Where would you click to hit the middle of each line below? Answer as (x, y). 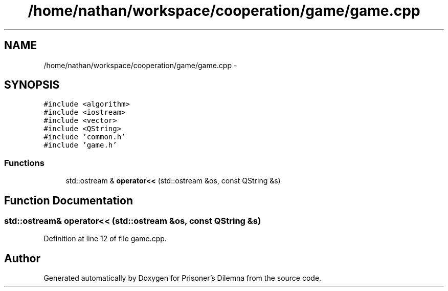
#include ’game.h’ (80, 145)
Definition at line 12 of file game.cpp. (105, 239)
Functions (24, 163)
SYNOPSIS (32, 85)
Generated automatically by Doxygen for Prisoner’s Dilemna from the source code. (183, 278)
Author (22, 258)
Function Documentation (69, 200)
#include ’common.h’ (85, 137)
